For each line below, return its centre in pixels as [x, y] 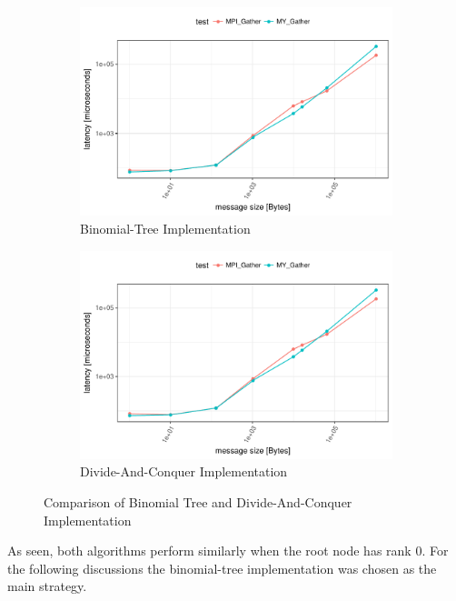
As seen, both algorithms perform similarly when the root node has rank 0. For [228, 551]
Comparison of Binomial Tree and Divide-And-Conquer [198, 502]
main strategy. [47, 586]
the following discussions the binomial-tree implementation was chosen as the [222, 568]
